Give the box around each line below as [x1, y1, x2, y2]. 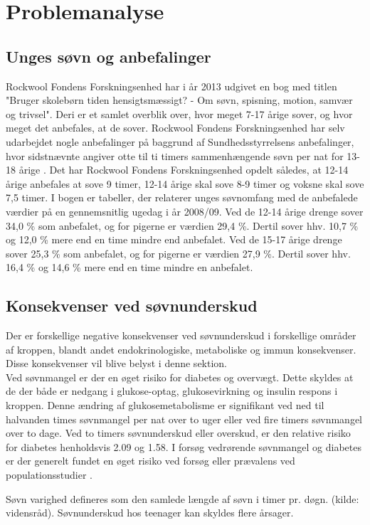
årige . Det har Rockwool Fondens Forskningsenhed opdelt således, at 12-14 [18, 162, 349, 177]
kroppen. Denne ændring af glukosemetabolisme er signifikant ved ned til [6, 398, 324, 413]
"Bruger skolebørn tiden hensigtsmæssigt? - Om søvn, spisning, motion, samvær [6, 92, 353, 107]
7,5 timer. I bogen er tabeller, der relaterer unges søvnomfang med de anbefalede [6, 190, 358, 205]
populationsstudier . [6, 467, 92, 482]
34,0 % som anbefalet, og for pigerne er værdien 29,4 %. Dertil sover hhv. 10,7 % [6, 218, 359, 233]
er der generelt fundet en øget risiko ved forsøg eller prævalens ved [6, 453, 295, 468]
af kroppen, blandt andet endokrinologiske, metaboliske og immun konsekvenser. [6, 341, 356, 356]
